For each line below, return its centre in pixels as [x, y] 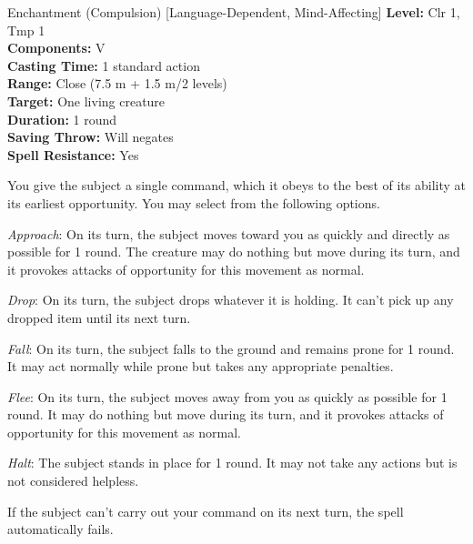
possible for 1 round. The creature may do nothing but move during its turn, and [234, 252]
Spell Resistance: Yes [73, 154]
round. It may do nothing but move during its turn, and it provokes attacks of [226, 414]
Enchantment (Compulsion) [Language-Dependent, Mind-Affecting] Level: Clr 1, [234, 12]
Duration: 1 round [62, 119]
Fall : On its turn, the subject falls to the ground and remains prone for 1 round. [231, 348]
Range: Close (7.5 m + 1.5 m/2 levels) [117, 83]
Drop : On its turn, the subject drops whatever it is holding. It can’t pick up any [231, 300]
